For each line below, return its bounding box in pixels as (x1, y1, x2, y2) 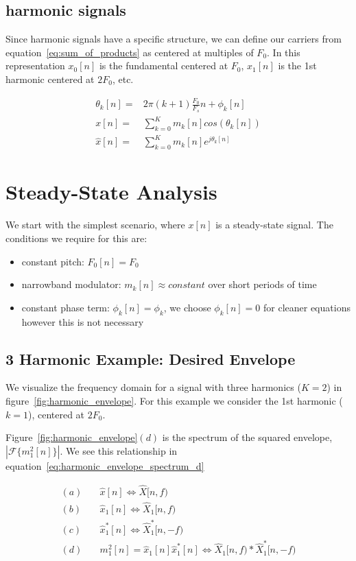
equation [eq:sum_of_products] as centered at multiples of (5, 45, 254, 59)
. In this (267, 45, 300, 59)
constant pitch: (21, 254, 84, 268)
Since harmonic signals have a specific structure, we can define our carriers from (5, 32, 342, 46)
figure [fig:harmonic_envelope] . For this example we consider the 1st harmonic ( (5, 393, 343, 407)
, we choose (163, 300, 211, 314)
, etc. (112, 71, 134, 86)
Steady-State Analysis (5, 178, 217, 206)
